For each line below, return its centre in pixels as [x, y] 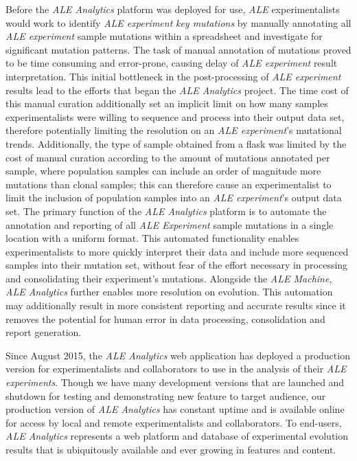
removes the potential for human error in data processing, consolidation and [165, 318]
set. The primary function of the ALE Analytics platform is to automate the [166, 211]
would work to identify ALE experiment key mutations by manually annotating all [178, 22]
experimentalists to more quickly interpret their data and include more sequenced [177, 251]
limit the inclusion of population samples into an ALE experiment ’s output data [174, 198]
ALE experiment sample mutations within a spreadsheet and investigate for [164, 36]
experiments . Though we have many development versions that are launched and [175, 382]
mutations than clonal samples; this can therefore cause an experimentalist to [169, 184]
